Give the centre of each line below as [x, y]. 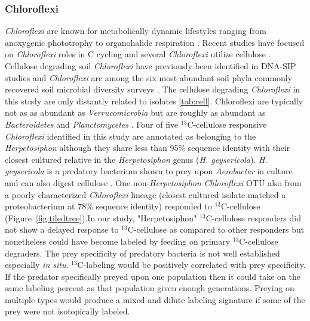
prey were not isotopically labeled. [67, 311]
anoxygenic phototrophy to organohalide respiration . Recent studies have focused [155, 42]
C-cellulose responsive [227, 124]
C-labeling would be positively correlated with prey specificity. [191, 265]
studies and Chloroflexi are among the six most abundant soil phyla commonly [149, 77]
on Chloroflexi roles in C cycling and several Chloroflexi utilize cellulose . [138, 54]
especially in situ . [37, 265]
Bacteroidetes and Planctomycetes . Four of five [92, 124]
